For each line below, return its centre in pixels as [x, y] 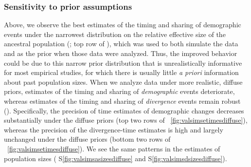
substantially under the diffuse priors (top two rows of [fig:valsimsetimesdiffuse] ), [126, 120]
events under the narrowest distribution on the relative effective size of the [115, 34]
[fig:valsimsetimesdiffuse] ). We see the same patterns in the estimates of [114, 148]
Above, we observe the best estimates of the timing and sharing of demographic [123, 25]
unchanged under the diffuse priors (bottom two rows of [87, 139]
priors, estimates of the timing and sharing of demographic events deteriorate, [119, 91]
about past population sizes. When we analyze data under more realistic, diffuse [123, 82]
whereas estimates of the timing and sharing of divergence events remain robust [122, 101]
